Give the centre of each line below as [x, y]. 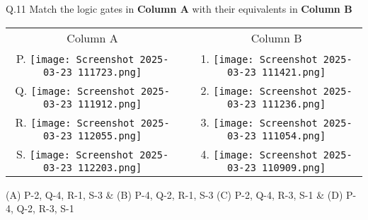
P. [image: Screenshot [75, 58]
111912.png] [110, 104]
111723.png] [110, 72]
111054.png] [294, 135]
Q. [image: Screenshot [75, 90]
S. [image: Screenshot [75, 154]
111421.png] [294, 72]
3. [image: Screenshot [259, 122]
